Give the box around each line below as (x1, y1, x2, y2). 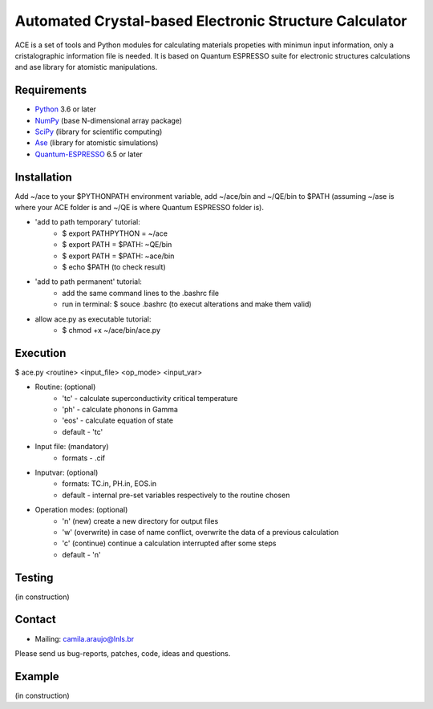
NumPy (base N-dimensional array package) (34, 115, 183, 125)
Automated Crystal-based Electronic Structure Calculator (14, 12, 407, 30)
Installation (14, 170, 72, 184)
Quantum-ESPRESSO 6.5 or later (34, 149, 144, 159)
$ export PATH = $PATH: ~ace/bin (62, 251, 175, 261)
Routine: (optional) (34, 382, 96, 392)
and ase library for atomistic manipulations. (14, 63, 158, 72)
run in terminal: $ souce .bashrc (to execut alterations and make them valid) (62, 299, 312, 309)
